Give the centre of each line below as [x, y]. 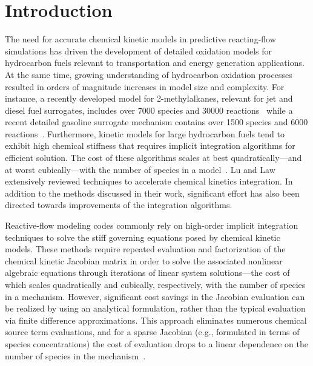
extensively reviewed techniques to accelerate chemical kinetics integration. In [149, 181]
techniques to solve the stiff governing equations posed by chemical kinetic [143, 237]
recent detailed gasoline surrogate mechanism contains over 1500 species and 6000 [156, 122]
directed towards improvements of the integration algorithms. [119, 205]
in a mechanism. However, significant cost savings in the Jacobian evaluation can [155, 296]
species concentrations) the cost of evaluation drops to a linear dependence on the [156, 343]
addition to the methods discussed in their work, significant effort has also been [152, 193]
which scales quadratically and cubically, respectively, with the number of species [155, 284]
